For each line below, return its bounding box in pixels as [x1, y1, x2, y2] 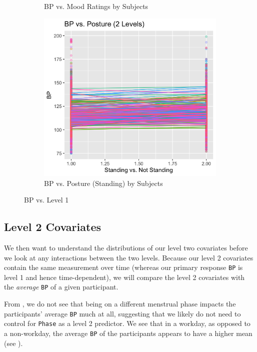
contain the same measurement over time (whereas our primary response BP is [4, 262, 243, 272]
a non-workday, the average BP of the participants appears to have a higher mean [4, 328, 252, 338]
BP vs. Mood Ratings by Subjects [44, 1, 148, 11]
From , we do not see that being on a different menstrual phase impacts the [4, 298, 236, 309]
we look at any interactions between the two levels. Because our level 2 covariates [4, 252, 253, 262]
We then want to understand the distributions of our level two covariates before [4, 242, 248, 253]
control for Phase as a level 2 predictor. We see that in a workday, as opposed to [4, 318, 250, 328]
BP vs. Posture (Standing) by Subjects [44, 177, 163, 188]
